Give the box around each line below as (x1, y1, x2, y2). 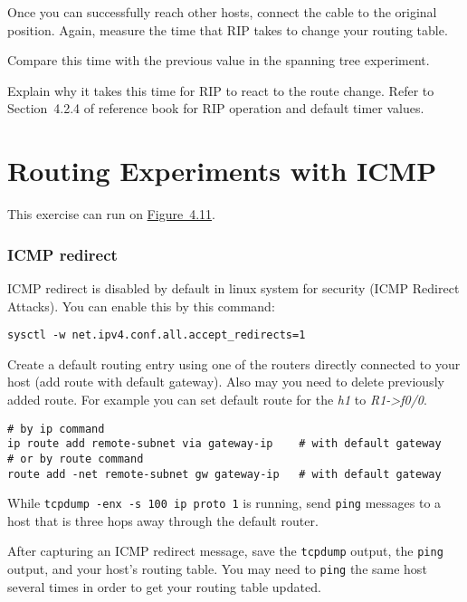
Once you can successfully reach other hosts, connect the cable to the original (7, 3, 437, 21)
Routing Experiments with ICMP (7, 152, 437, 189)
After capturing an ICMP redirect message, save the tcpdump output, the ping (7, 541, 443, 560)
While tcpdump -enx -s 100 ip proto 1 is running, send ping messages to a (7, 493, 442, 512)
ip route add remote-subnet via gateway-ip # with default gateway (7, 437, 442, 451)
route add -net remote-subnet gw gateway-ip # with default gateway (7, 467, 442, 481)
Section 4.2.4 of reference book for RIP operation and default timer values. (7, 99, 424, 118)
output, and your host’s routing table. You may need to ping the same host (7, 559, 427, 578)
